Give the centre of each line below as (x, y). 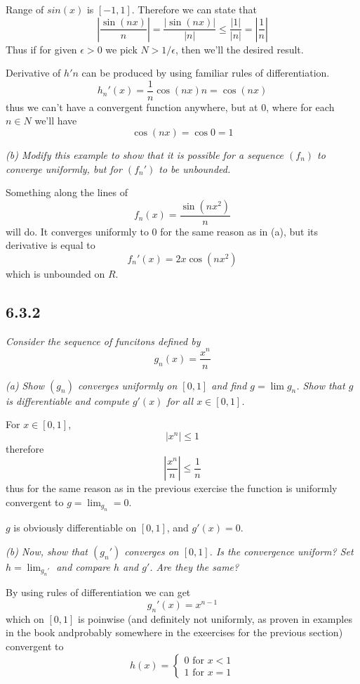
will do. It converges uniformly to (77, 231)
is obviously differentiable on (75, 528)
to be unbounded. (195, 168)
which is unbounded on (55, 274)
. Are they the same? (194, 566)
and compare (83, 566)
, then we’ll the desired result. (240, 49)
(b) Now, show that (47, 551)
